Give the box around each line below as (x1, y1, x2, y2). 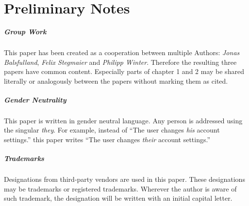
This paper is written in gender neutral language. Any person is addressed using (4, 115, 243, 125)
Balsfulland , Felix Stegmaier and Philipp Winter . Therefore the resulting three (4, 57, 237, 67)
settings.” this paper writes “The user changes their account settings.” (4, 134, 211, 145)
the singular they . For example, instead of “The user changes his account (4, 125, 220, 135)
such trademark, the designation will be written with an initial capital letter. (4, 193, 232, 203)
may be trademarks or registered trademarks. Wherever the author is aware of (4, 183, 237, 193)
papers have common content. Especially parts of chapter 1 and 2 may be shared (4, 66, 244, 76)
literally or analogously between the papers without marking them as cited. (4, 75, 228, 86)
